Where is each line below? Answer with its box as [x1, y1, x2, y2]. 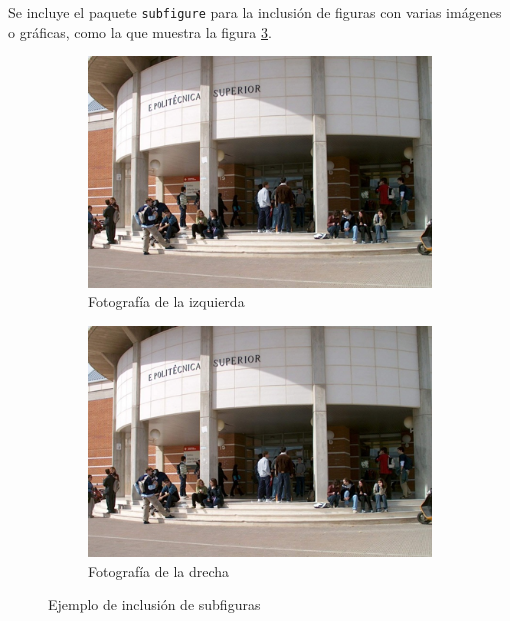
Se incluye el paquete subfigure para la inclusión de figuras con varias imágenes [8, 2, 502, 22]
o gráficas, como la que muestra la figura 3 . [8, 21, 272, 42]
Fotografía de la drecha [88, 560, 230, 581]
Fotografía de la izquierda [88, 291, 245, 312]
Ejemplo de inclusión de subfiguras [48, 594, 261, 615]
